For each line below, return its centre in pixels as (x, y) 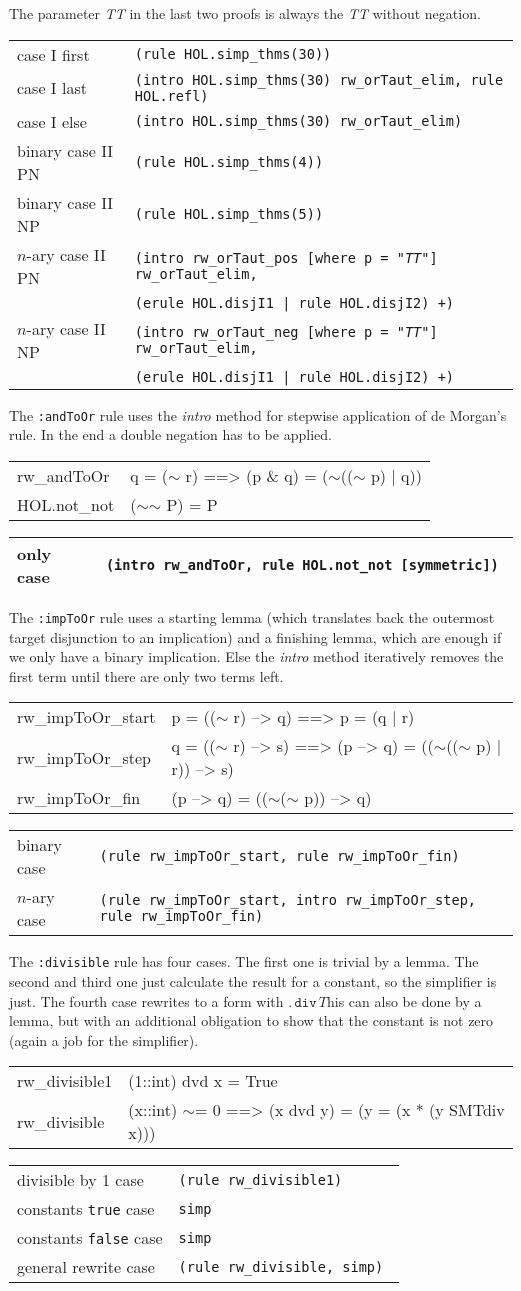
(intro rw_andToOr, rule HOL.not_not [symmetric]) (302, 564)
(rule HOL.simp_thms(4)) (229, 161)
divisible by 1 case (80, 1180)
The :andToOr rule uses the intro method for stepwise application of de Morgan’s (258, 414)
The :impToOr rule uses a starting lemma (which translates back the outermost (252, 616)
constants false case (90, 1238)
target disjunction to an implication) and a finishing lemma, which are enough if (255, 636)
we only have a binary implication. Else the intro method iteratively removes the (256, 656)
